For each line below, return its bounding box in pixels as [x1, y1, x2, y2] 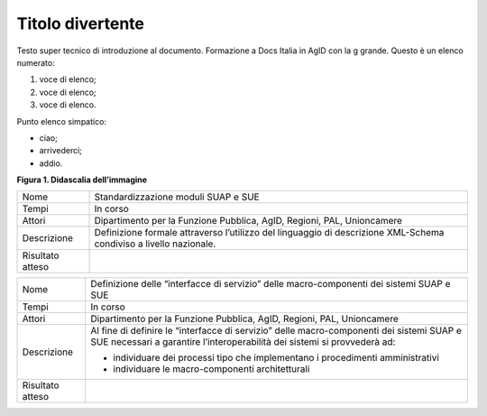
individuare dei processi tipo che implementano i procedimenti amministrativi [113, 352, 439, 365]
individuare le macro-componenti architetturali [113, 363, 310, 375]
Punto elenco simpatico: [16, 116, 107, 126]
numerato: [16, 57, 55, 68]
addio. [39, 158, 63, 169]
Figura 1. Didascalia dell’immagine [16, 174, 148, 185]
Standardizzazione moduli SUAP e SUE [94, 190, 261, 203]
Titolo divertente [16, 14, 144, 33]
